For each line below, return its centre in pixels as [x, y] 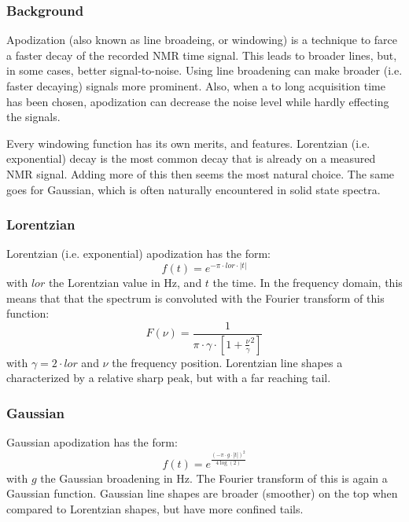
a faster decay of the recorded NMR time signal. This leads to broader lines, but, [202, 55]
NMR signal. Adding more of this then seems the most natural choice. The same [201, 173]
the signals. [33, 117]
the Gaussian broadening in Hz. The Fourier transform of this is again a [214, 478]
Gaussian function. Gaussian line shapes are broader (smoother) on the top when [202, 493]
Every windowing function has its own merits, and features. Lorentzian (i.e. [188, 143]
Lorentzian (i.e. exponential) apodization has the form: [138, 254]
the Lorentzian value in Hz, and [125, 282]
